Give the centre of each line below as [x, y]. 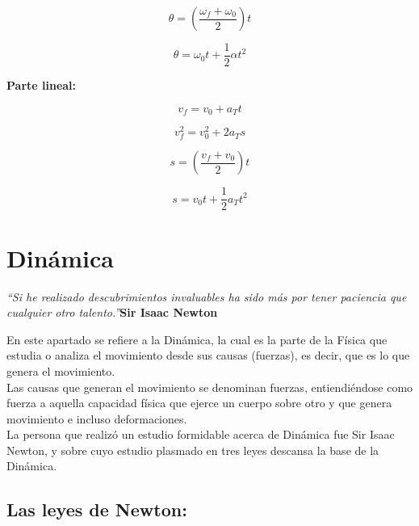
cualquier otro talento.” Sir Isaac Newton [112, 312]
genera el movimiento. [61, 370]
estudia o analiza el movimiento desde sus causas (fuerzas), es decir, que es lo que [208, 355]
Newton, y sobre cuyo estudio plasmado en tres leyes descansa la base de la [193, 450]
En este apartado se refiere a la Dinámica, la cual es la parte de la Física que [197, 339]
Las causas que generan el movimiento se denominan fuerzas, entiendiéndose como [210, 387]
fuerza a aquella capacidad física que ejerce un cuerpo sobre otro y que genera [199, 403]
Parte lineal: [42, 85]
